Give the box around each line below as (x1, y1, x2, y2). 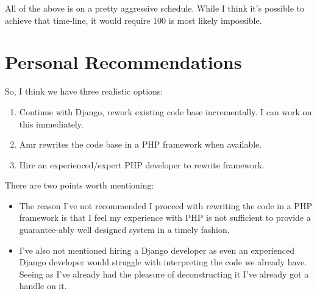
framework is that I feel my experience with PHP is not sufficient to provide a (19, 211, 311, 224)
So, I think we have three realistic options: (5, 85, 163, 98)
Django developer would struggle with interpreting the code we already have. (19, 256, 307, 268)
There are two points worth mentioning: (5, 179, 154, 192)
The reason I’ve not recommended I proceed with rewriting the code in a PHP (19, 199, 312, 212)
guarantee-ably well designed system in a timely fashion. (19, 223, 230, 236)
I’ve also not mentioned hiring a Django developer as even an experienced (19, 243, 294, 256)
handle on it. (19, 279, 67, 292)
